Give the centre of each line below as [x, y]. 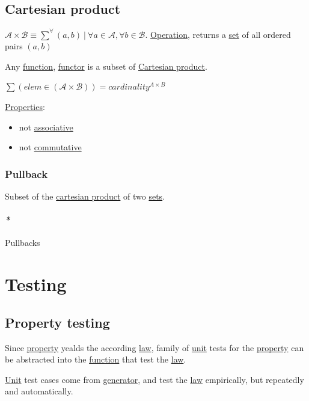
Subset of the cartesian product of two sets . [85, 196]
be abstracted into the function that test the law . [96, 359]
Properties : [25, 107]
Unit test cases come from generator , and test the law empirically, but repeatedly [154, 379]
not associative [46, 127]
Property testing [57, 322]
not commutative [50, 147]
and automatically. [39, 391]
